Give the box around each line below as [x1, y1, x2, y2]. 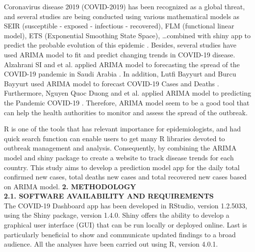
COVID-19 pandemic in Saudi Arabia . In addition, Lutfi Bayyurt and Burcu [4, 69, 236, 79]
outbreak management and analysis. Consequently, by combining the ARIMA [4, 143, 237, 153]
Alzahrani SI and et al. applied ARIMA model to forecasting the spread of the [4, 59, 240, 69]
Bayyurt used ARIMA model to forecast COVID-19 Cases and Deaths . [4, 78, 219, 88]
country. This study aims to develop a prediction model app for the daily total [4, 162, 240, 172]
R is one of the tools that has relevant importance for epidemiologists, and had [4, 124, 241, 134]
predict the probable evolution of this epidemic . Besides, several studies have [4, 40, 237, 50]
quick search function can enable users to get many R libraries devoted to [4, 133, 225, 143]
